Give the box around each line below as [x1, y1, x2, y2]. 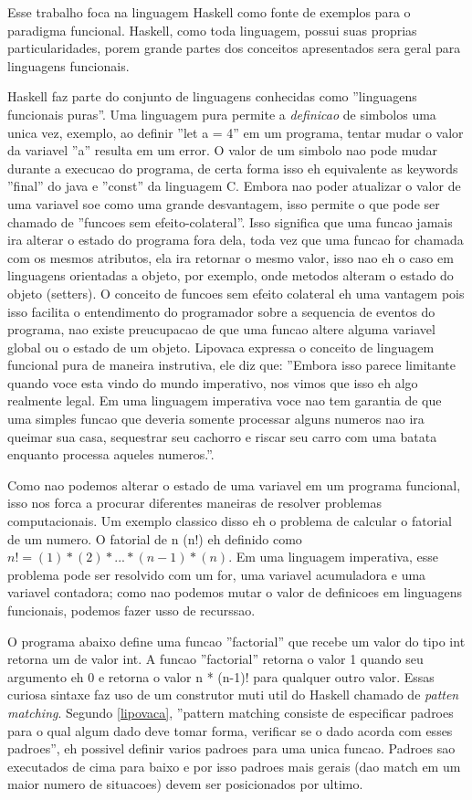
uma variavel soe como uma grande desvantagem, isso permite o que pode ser [7, 194, 440, 213]
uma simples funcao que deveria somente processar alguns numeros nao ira [7, 409, 425, 428]
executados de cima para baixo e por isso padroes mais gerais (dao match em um [7, 756, 461, 775]
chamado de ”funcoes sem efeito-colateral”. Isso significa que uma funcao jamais [7, 212, 453, 231]
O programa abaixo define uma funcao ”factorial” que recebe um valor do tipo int [7, 631, 466, 650]
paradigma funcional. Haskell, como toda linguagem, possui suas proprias [7, 20, 417, 39]
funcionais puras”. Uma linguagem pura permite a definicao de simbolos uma [7, 104, 436, 123]
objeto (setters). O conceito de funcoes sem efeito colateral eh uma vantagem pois [7, 283, 465, 302]
